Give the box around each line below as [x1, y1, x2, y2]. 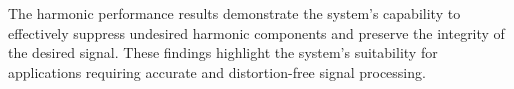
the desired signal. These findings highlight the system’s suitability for [8, 42, 438, 63]
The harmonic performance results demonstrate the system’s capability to [8, 3, 461, 23]
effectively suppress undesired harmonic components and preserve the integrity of [8, 22, 505, 43]
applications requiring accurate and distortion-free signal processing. [8, 61, 426, 82]
